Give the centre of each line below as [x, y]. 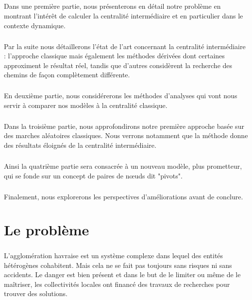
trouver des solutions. [36, 293]
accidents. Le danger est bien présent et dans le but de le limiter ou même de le [122, 274]
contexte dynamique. [35, 25]
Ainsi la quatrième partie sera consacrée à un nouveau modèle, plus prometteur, [123, 166]
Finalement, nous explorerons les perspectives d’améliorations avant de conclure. [124, 196]
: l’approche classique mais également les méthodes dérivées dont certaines [114, 56]
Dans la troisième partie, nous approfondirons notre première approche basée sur [124, 126]
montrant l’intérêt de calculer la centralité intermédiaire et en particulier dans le [124, 15]
